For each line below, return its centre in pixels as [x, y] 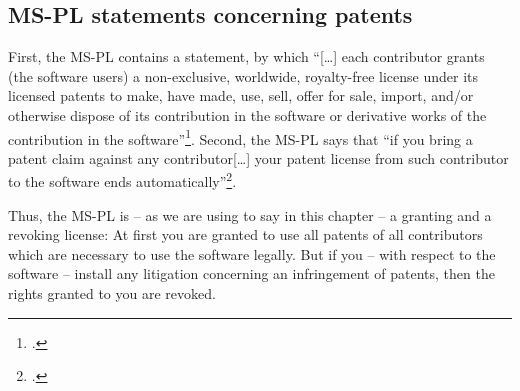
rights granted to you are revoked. [112, 293]
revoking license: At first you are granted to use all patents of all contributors [245, 234]
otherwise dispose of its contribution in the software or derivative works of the [247, 114]
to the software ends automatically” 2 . [122, 180]
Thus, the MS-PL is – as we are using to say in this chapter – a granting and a [250, 214]
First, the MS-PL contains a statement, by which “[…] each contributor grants [246, 56]
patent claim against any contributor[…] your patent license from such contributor [258, 157]
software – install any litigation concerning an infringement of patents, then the [251, 273]
